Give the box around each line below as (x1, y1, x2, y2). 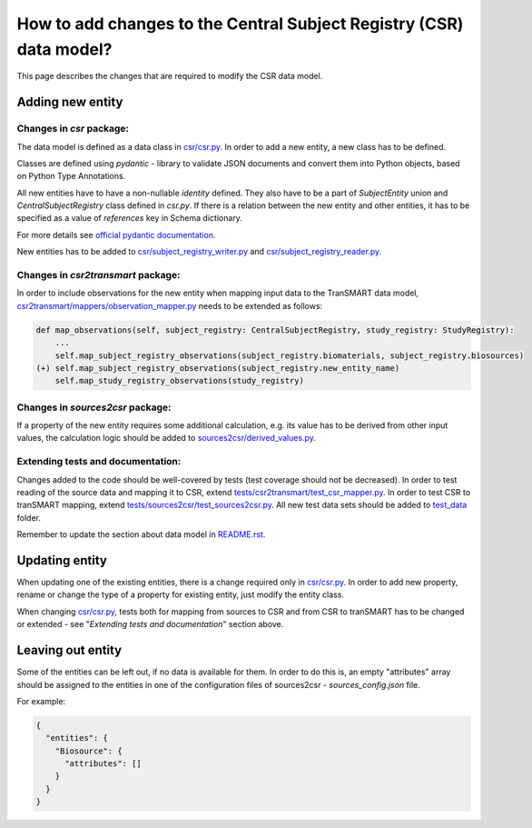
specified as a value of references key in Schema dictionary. (16, 213, 242, 224)
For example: (16, 695, 66, 706)
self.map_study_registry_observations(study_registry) (54, 375, 304, 386)
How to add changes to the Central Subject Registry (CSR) (16, 14, 464, 34)
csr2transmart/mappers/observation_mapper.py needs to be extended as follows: (16, 300, 323, 311)
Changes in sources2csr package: (16, 401, 172, 414)
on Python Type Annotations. (16, 171, 126, 182)
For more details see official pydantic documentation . (16, 229, 216, 240)
